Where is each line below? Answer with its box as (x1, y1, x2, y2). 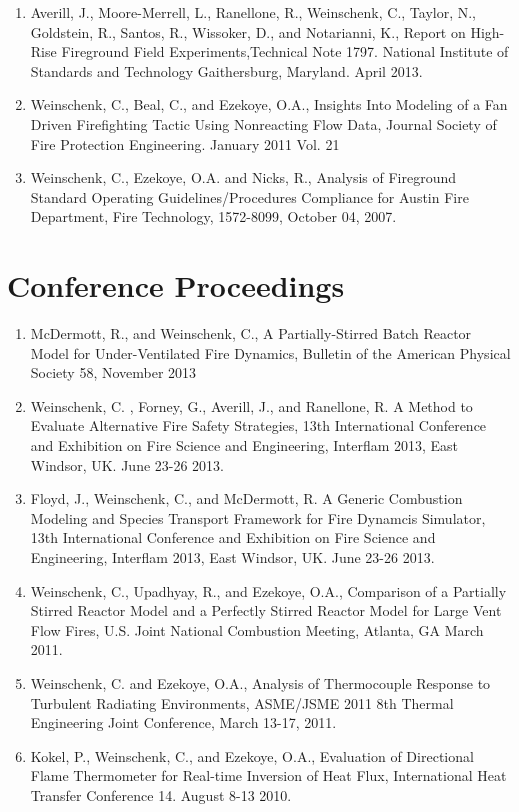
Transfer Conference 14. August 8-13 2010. (30, 784, 292, 805)
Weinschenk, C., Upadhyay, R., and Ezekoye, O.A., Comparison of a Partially (30, 580, 507, 601)
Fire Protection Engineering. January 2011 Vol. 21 (30, 133, 340, 154)
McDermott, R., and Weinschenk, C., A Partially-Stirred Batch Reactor (30, 323, 472, 344)
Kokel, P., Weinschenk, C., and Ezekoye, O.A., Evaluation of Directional (30, 745, 474, 766)
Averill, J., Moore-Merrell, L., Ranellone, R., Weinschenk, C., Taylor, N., (30, 2, 476, 22)
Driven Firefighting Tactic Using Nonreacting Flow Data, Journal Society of (30, 113, 497, 134)
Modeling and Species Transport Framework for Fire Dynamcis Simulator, (30, 507, 486, 528)
